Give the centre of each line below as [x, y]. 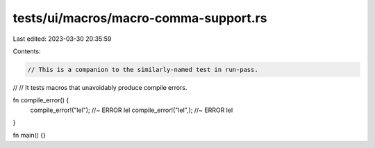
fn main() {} [30, 136]
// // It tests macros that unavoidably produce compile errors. [100, 87]
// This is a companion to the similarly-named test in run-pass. [143, 70]
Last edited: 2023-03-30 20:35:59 [62, 39]
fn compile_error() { [41, 100]
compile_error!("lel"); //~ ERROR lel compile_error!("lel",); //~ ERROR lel [132, 110]
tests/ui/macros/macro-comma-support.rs [140, 18]
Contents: [27, 51]
